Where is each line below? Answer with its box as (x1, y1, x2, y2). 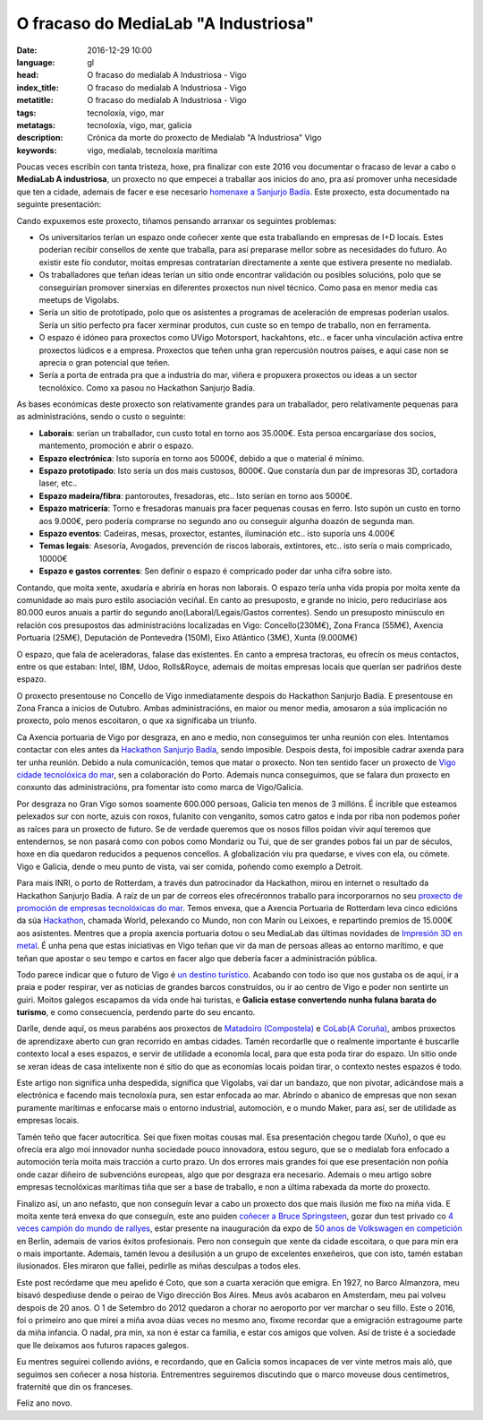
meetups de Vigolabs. (38, 294, 120, 305)
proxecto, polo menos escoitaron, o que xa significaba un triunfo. (16, 715, 258, 726)
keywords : (16, 144, 57, 156)
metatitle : (16, 95, 54, 106)
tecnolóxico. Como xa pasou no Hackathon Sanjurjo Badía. (38, 382, 256, 393)
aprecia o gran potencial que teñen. (38, 357, 170, 367)
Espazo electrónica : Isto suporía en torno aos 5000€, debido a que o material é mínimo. (38, 452, 365, 463)
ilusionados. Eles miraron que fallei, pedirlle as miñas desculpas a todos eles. (16, 1261, 301, 1271)
